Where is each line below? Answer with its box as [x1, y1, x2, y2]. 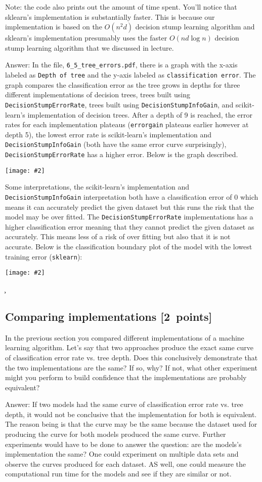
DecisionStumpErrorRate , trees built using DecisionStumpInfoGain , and [5, 99, 234, 109]
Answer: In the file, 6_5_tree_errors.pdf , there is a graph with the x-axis [5, 59, 238, 70]
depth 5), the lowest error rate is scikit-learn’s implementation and [5, 129, 212, 139]
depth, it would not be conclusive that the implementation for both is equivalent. [5, 409, 257, 419]
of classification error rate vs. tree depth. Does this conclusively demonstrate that [5, 352, 258, 362]
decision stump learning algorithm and [135, 21, 255, 32]
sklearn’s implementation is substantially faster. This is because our [5, 11, 215, 22]
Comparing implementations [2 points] [5, 308, 212, 324]
